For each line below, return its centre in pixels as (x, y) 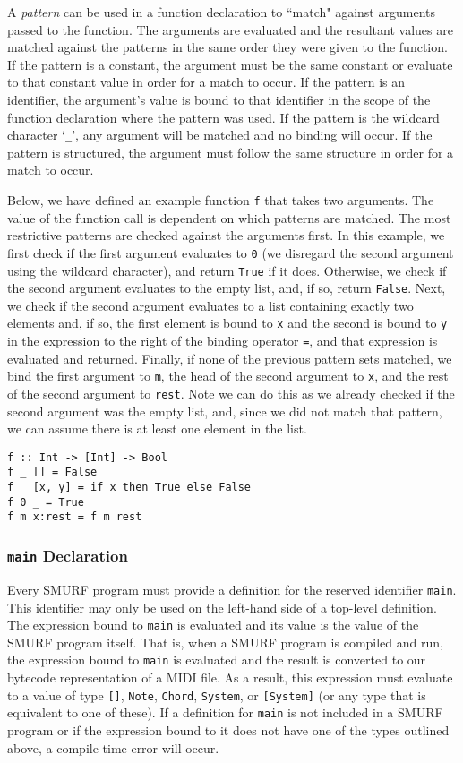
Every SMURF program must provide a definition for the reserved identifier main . (232, 589)
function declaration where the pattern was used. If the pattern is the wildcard (223, 117)
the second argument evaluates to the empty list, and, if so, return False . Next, (227, 288)
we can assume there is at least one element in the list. (157, 429)
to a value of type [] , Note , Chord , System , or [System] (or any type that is (217, 694)
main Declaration (68, 556)
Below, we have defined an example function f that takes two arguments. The (221, 200)
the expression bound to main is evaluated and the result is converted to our (217, 660)
